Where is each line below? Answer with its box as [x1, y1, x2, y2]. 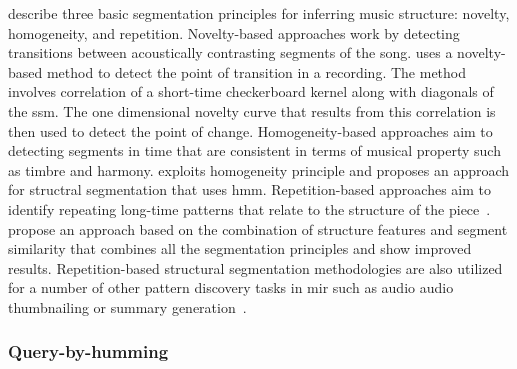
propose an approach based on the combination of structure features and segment [8, 218, 508, 239]
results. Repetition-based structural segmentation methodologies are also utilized [8, 257, 503, 278]
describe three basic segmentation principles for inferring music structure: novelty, [8, 3, 510, 23]
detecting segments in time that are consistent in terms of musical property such [8, 140, 501, 161]
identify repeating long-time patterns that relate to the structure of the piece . [8, 198, 491, 219]
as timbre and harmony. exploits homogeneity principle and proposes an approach [8, 159, 510, 180]
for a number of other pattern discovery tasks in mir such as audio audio [8, 277, 454, 298]
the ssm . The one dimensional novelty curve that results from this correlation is [8, 100, 496, 121]
